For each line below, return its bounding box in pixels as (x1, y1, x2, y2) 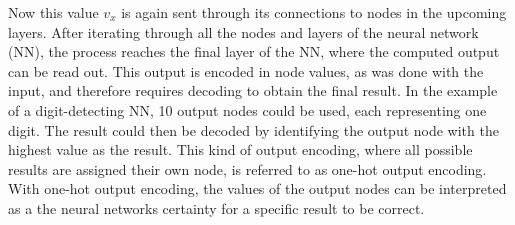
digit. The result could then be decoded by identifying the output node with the (8, 119, 499, 140)
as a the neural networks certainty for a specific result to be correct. (8, 197, 425, 218)
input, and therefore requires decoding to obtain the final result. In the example (8, 80, 498, 101)
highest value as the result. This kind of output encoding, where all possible (8, 139, 473, 160)
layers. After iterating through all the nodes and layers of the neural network (8, 21, 479, 42)
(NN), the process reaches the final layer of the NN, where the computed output (8, 41, 500, 62)
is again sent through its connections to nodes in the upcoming (121, 2, 507, 22)
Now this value (8, 2, 99, 22)
